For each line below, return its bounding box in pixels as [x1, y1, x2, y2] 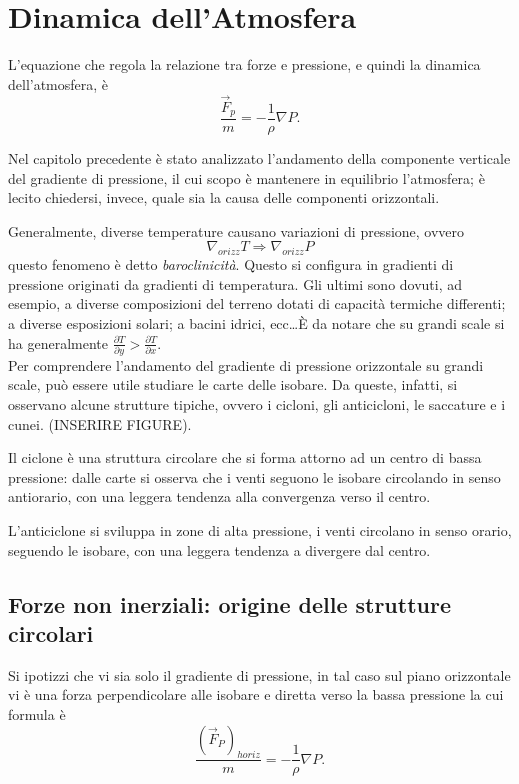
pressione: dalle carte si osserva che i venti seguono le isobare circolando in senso [8, 466, 501, 487]
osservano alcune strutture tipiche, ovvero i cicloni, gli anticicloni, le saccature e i [8, 394, 506, 415]
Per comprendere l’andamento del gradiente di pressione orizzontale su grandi [8, 354, 484, 375]
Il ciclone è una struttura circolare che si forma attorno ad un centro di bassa [8, 447, 482, 468]
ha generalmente [8, 332, 108, 353]
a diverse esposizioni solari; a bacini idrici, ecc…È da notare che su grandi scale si [8, 312, 505, 333]
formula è [8, 704, 66, 724]
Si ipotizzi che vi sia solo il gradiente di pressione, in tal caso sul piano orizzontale [8, 664, 511, 685]
